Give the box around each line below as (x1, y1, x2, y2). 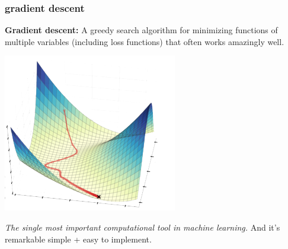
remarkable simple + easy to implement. (5, 232, 152, 245)
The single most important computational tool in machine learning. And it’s (5, 221, 280, 233)
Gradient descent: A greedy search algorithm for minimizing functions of (5, 24, 278, 36)
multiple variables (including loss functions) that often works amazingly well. (5, 35, 284, 47)
